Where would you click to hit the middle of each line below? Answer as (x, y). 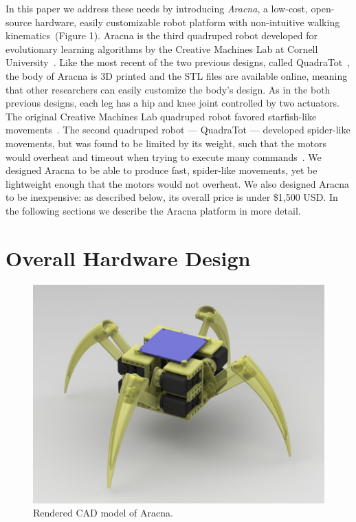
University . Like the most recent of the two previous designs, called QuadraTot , (178, 62)
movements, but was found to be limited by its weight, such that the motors (166, 143)
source (19, 22)
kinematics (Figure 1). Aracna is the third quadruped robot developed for (162, 35)
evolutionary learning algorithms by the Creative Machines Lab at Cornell (162, 48)
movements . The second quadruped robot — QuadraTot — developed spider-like (178, 130)
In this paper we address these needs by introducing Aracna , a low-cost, (157, 8)
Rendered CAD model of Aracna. (103, 513)
